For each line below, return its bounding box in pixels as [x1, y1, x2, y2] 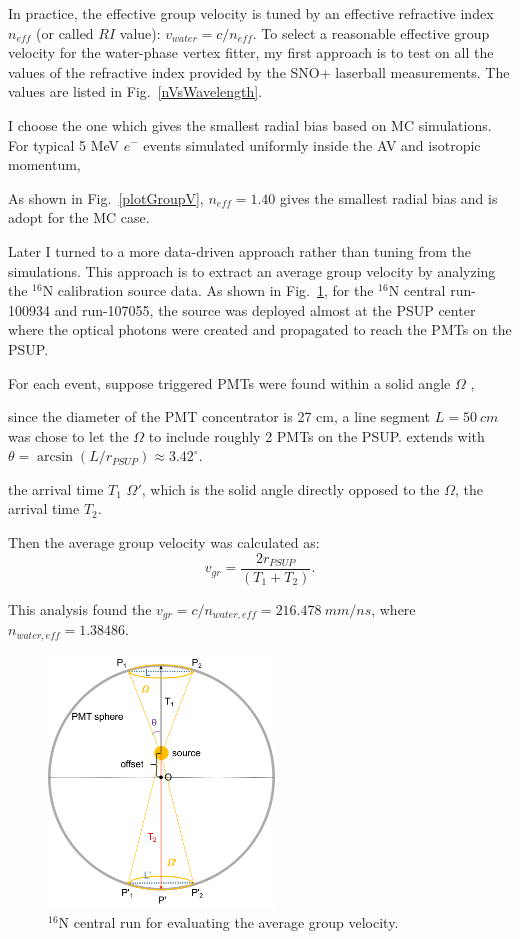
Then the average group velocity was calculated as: [8, 532, 320, 553]
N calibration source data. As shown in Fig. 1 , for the [42, 280, 374, 301]
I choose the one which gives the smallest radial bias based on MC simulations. [8, 114, 492, 135]
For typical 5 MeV [8, 134, 120, 155]
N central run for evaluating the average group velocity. [58, 911, 399, 932]
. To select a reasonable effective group [252, 22, 490, 43]
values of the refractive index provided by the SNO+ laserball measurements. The [8, 61, 510, 82]
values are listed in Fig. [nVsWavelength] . [8, 81, 263, 102]
